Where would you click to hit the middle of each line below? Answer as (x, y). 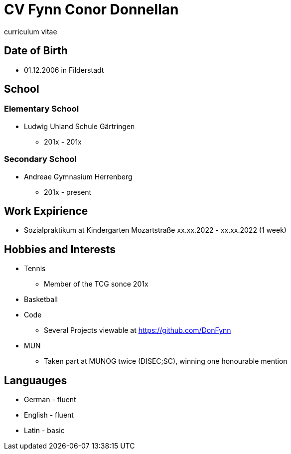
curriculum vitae (31, 31)
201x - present (68, 192)
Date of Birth (36, 51)
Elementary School (42, 109)
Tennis (35, 269)
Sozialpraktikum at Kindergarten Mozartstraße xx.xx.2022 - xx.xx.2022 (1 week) (155, 230)
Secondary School (40, 159)
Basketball (41, 300)
